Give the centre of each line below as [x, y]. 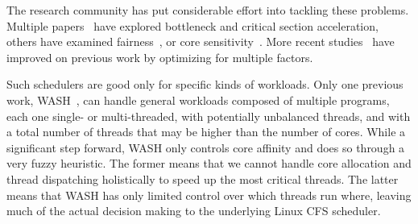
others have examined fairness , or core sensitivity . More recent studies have [201, 41]
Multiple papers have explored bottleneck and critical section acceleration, [192, 25]
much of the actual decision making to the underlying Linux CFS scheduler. [194, 211]
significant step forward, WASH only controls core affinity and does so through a [206, 147]
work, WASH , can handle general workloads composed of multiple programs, [198, 100]
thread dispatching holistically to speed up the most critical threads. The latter [203, 178]
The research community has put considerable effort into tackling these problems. [208, 10]
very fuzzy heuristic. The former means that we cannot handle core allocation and [209, 163]
